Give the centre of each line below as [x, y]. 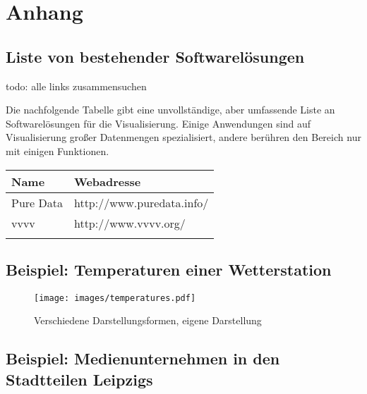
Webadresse [107, 181]
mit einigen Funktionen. [58, 150]
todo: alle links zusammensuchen [76, 86]
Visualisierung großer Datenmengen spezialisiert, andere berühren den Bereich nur [183, 137]
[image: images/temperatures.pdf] [115, 298]
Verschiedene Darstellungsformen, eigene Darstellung [148, 320]
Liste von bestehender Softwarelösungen [155, 56]
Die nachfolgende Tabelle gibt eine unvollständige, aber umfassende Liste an [170, 110]
